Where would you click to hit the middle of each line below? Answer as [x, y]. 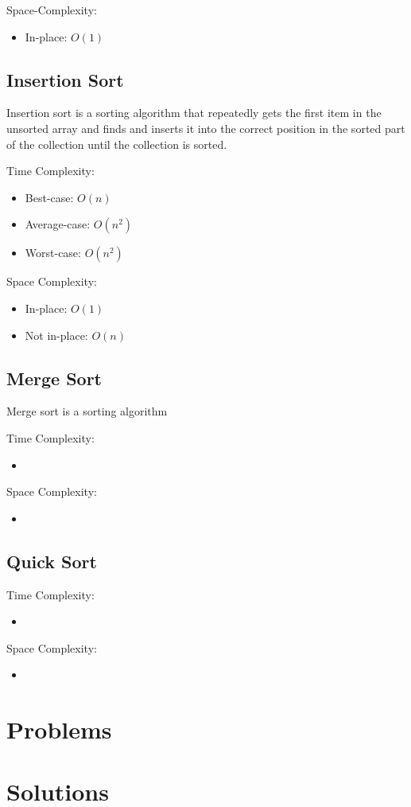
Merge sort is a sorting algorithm [87, 411]
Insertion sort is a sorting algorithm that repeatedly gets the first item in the [194, 113]
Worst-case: [53, 253]
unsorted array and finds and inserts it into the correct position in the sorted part [206, 128]
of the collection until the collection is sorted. [117, 144]
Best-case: [49, 197]
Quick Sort [52, 561]
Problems [59, 729]
